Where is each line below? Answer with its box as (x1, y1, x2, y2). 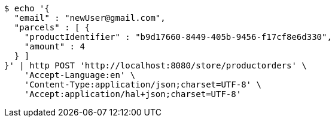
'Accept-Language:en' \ (24, 70, 136, 80)
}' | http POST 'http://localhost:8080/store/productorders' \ (4, 61, 307, 70)
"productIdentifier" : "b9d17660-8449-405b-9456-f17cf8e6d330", (24, 32, 332, 42)
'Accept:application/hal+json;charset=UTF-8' (24, 89, 242, 99)
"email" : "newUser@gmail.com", (14, 13, 166, 23)
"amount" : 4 (24, 42, 85, 51)
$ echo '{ (4, 4, 50, 13)
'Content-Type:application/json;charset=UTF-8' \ (24, 80, 261, 89)
